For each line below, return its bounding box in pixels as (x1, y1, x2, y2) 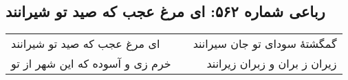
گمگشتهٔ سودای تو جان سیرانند (193, 36, 337, 52)
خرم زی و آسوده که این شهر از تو (11, 55, 171, 72)
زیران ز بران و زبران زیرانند (206, 55, 337, 72)
